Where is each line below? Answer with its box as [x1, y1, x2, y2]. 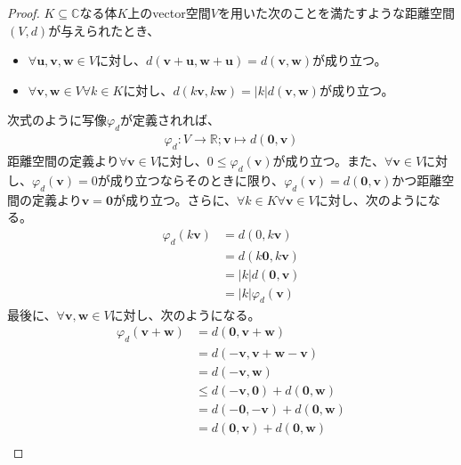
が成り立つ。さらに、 [112, 190, 237, 208]
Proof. [7, 4, 40, 21]
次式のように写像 [7, 110, 107, 129]
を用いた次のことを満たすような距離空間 [217, 4, 455, 21]
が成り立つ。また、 [272, 151, 384, 169]
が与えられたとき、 [48, 20, 160, 39]
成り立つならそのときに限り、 [109, 170, 285, 189]
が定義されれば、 [120, 110, 221, 129]
